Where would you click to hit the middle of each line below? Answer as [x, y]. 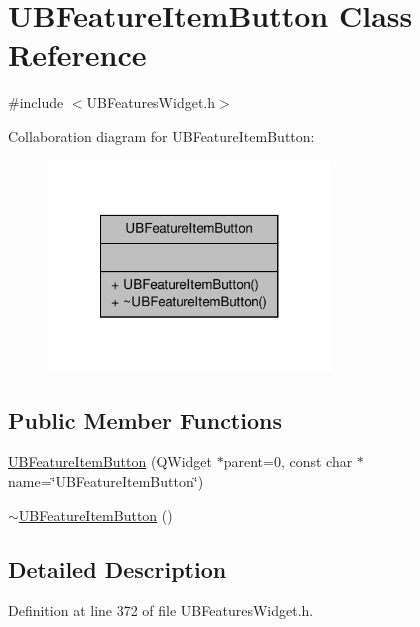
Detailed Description [117, 568]
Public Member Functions [145, 419]
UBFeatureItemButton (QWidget [110, 461]
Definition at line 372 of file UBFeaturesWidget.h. [161, 610]
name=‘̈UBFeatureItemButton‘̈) [106, 480]
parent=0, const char [288, 461]
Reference [77, 54]
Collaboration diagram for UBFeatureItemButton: [161, 135]
